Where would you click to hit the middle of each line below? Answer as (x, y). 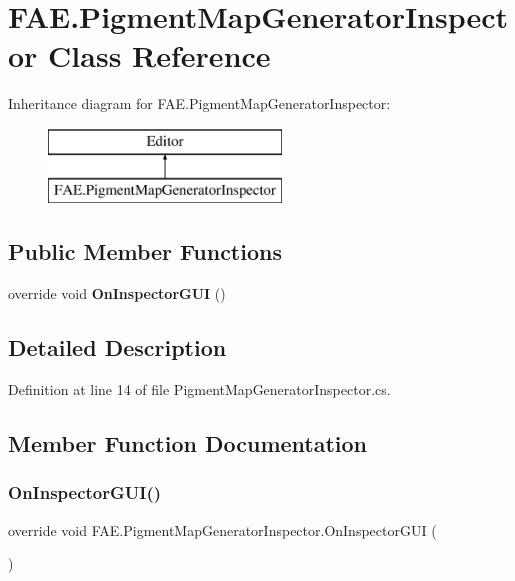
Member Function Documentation (188, 443)
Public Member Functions (145, 251)
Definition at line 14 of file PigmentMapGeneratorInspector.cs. (199, 389)
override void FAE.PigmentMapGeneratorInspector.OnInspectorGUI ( (222, 529)
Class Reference (159, 55)
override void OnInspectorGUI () (117, 293)
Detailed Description (117, 347)
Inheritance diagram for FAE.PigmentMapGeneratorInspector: (199, 103)
